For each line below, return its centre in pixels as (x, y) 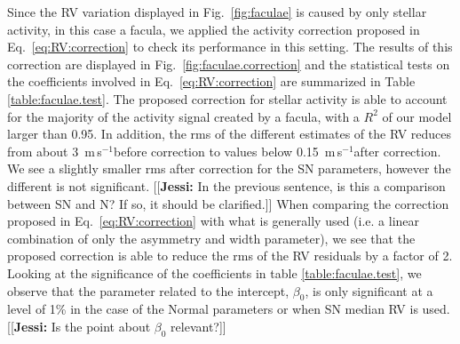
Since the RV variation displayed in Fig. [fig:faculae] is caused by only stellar (217, 12)
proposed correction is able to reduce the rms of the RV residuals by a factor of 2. (230, 256)
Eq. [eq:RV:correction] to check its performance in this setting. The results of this (230, 47)
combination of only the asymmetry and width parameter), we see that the (211, 238)
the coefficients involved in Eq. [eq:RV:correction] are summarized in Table (211, 81)
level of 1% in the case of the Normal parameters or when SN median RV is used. (229, 309)
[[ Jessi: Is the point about (79, 326)
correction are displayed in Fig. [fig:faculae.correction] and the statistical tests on (229, 64)
